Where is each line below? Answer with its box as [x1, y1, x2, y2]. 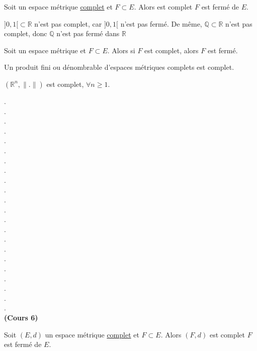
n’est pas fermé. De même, [120, 18, 202, 29]
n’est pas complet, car [34, 18, 102, 29]
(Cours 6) [4, 312, 38, 323]
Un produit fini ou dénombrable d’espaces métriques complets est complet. [4, 62, 234, 72]
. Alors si [107, 45, 135, 55]
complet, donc [4, 28, 47, 39]
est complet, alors [144, 45, 199, 55]
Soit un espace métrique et [4, 45, 87, 55]
